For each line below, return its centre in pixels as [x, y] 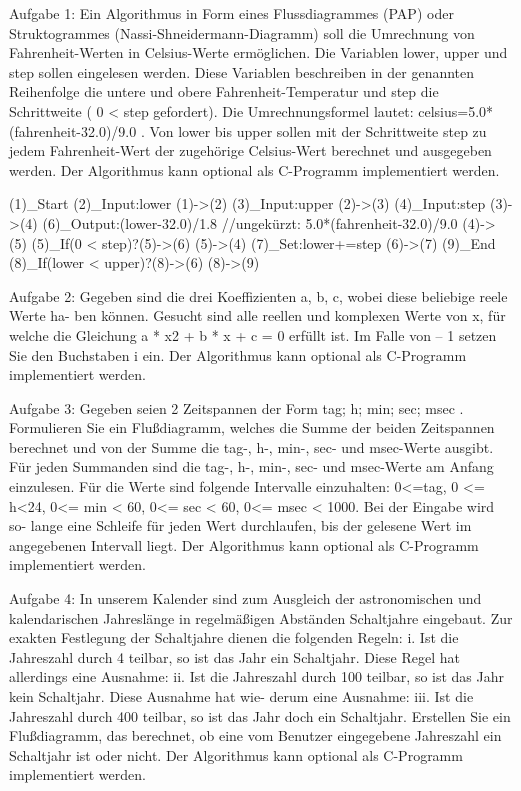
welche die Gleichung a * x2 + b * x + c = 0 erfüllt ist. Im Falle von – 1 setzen [253, 334]
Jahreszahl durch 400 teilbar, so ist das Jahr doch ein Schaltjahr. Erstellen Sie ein [260, 715]
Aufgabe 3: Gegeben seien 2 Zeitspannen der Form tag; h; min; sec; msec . [236, 407]
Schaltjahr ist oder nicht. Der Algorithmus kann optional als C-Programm [236, 754]
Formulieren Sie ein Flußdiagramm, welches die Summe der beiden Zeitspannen [252, 427]
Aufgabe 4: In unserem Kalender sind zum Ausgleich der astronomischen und [245, 598]
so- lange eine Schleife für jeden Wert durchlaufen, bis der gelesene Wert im [240, 525]
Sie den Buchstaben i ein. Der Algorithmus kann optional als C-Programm [238, 354]
